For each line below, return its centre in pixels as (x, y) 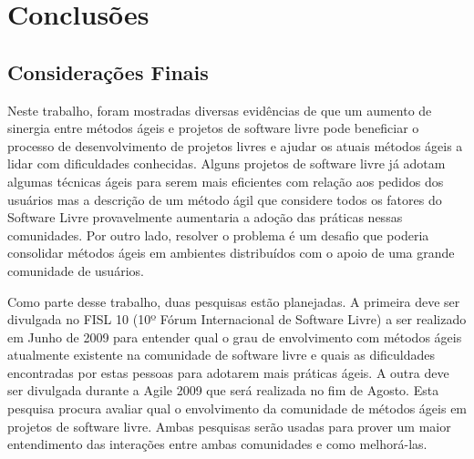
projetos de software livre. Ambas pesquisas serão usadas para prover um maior (229, 426)
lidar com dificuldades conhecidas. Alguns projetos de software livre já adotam (227, 163)
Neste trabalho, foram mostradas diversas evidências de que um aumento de (220, 110)
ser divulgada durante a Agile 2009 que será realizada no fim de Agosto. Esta (223, 390)
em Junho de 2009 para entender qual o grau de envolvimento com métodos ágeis (235, 337)
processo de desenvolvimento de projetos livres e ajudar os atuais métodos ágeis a (235, 145)
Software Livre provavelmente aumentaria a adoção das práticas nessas (205, 217)
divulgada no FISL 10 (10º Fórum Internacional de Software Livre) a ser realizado (237, 319)
